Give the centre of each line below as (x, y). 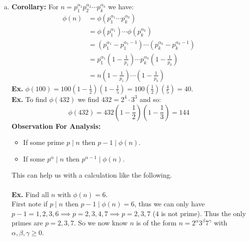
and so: (150, 99)
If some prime (44, 142)
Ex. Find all (30, 194)
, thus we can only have (170, 204)
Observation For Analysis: (56, 126)
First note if (30, 204)
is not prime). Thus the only (203, 213)
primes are (27, 223)
